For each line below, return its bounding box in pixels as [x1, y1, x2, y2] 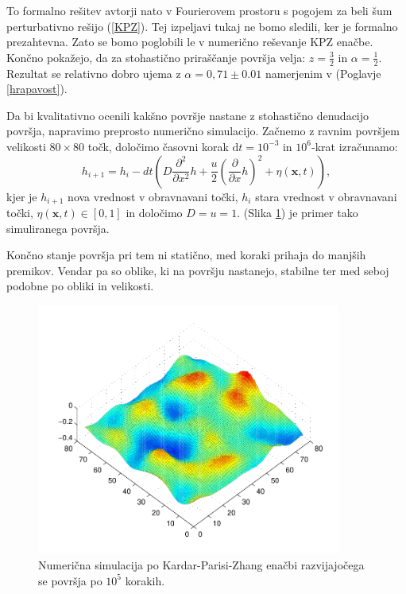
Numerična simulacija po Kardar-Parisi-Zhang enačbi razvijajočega [38, 557, 365, 573]
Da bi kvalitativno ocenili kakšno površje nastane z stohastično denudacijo [6, 107, 369, 123]
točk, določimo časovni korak [87, 138, 229, 154]
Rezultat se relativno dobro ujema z [6, 64, 181, 81]
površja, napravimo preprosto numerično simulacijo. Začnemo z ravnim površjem [6, 122, 400, 139]
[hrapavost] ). [6, 80, 68, 97]
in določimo [126, 204, 183, 221]
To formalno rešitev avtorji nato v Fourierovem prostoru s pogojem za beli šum [6, 2, 392, 18]
